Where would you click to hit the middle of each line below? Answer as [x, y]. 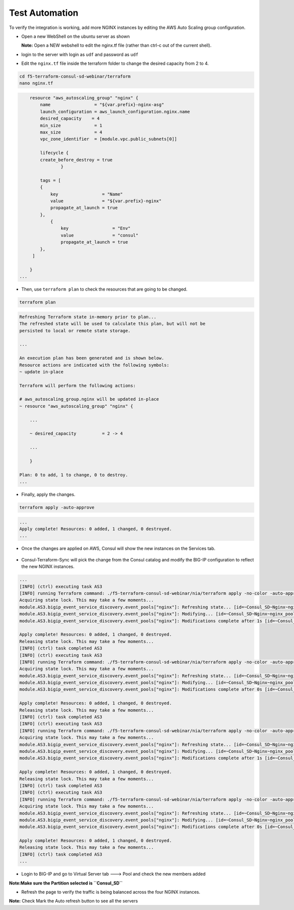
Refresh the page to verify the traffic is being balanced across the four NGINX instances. [111, 892]
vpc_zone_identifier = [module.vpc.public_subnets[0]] [109, 139]
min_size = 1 [71, 125]
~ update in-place [41, 372]
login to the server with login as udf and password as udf [80, 54]
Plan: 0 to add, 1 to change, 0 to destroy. [74, 475]
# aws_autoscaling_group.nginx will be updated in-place [89, 399]
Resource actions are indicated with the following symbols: [94, 365]
